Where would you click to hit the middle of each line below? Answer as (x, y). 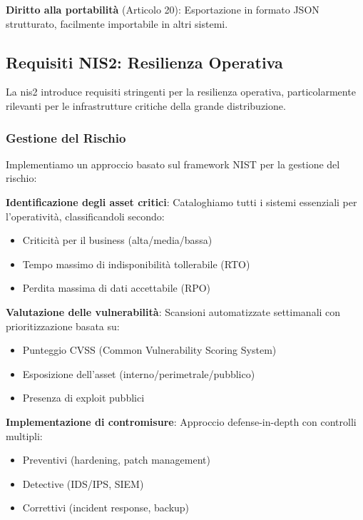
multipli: (24, 435)
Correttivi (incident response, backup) (106, 508)
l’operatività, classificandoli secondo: (85, 216)
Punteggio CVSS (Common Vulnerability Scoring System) (149, 350)
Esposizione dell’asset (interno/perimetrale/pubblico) (139, 373)
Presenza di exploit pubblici (83, 398)
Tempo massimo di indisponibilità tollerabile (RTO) (136, 264)
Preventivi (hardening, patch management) (116, 460)
